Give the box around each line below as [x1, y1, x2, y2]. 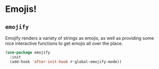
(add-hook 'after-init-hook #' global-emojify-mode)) [9, 59, 122, 64]
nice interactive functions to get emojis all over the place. [5, 41, 123, 46]
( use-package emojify [5, 50, 50, 55]
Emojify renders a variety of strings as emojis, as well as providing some [5, 35, 154, 41]
